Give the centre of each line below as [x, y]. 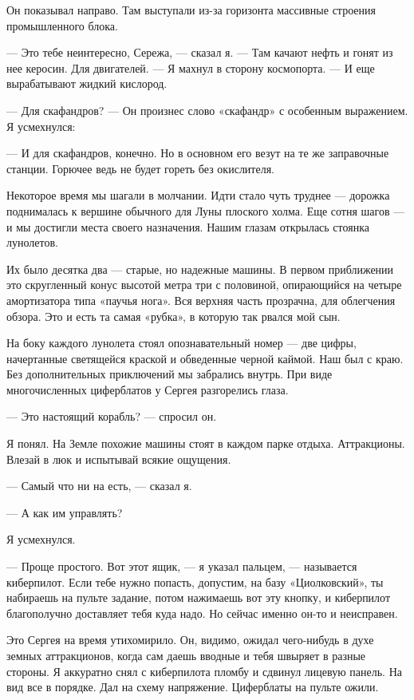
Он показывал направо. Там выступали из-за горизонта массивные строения [191, 10]
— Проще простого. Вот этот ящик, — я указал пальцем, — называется [182, 566]
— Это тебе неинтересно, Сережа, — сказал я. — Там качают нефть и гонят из [200, 52]
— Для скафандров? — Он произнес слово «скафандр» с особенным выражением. [207, 110]
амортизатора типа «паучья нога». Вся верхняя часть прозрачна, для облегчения [201, 300]
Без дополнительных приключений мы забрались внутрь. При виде [170, 374]
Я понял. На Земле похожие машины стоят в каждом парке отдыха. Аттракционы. [206, 443]
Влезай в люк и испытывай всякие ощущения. [119, 459]
